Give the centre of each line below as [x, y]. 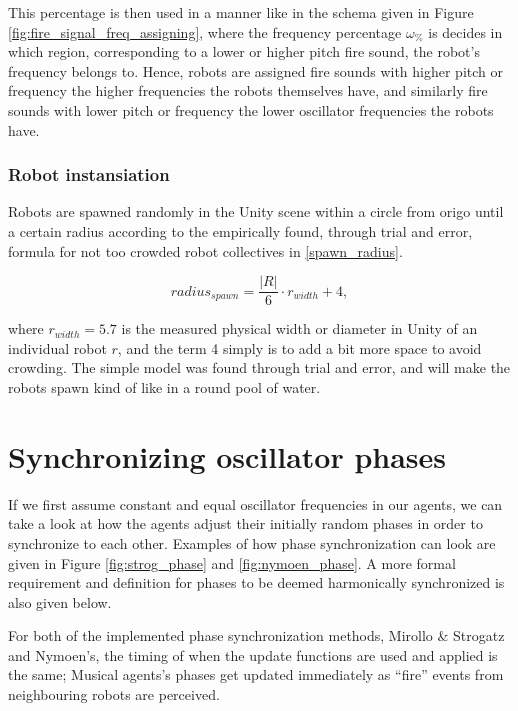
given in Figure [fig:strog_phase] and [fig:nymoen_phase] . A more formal [232, 562]
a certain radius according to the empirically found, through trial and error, [240, 230]
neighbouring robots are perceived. [114, 694]
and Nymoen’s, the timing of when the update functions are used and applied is [253, 654]
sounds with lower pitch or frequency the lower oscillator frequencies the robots [251, 109]
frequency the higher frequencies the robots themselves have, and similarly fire [248, 90]
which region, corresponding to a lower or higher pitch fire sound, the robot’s [244, 51]
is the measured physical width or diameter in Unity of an [299, 328]
